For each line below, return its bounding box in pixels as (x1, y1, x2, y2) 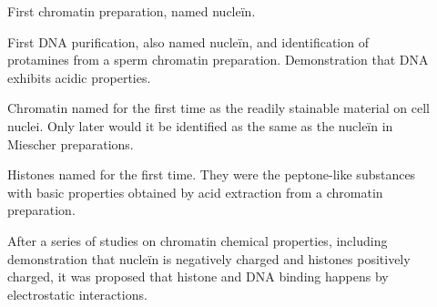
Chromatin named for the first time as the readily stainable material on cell (7, 98, 430, 118)
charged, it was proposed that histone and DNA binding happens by (7, 267, 389, 286)
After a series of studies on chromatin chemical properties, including (7, 230, 388, 250)
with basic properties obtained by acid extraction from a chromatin (7, 182, 383, 201)
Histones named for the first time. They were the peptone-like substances (7, 165, 416, 184)
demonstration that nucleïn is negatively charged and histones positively (7, 249, 411, 268)
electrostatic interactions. (7, 284, 147, 303)
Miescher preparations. (7, 134, 134, 153)
